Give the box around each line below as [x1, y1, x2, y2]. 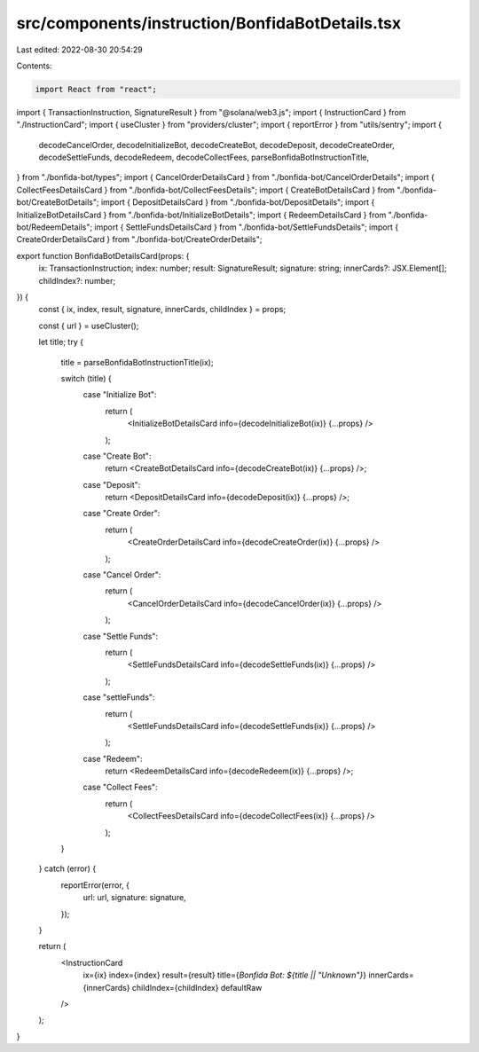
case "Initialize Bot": [82, 389, 157, 400]
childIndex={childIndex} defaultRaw [131, 982, 263, 993]
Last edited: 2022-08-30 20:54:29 [16, 44, 144, 55]
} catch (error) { [38, 863, 97, 874]
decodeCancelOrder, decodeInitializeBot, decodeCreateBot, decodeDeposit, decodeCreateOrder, [38, 139, 395, 150]
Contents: [16, 60, 52, 71]
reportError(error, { [60, 879, 130, 891]
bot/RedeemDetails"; [16, 222, 93, 232]
